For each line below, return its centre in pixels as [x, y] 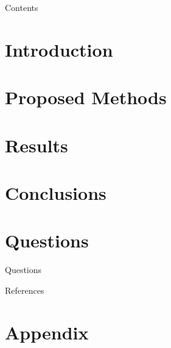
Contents [22, 7]
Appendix [47, 332]
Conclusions [56, 192]
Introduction [59, 49]
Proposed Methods [86, 97]
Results [37, 145]
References [25, 290]
